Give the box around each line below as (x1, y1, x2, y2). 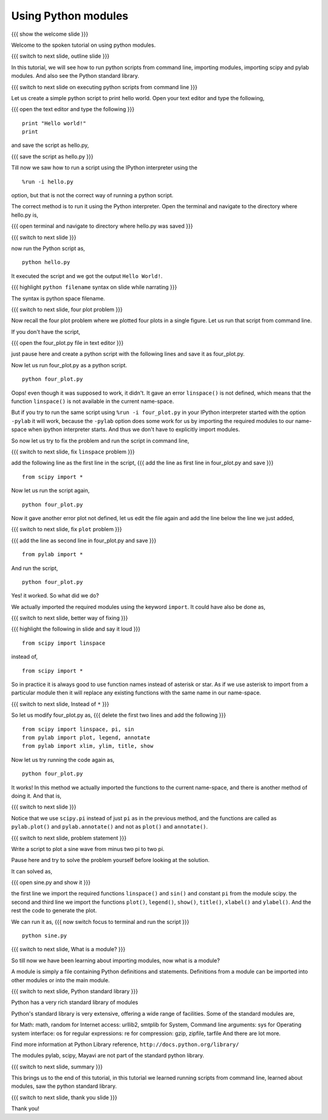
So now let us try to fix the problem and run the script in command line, (11, 437, 190, 444)
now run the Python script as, (11, 245, 85, 252)
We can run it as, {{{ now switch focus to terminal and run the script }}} (11, 918, 190, 925)
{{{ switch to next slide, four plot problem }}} (11, 305, 123, 313)
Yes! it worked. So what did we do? (11, 592, 100, 599)
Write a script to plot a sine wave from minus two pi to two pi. (11, 845, 165, 852)
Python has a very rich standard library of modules (11, 999, 138, 1006)
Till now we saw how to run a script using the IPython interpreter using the (11, 164, 197, 171)
